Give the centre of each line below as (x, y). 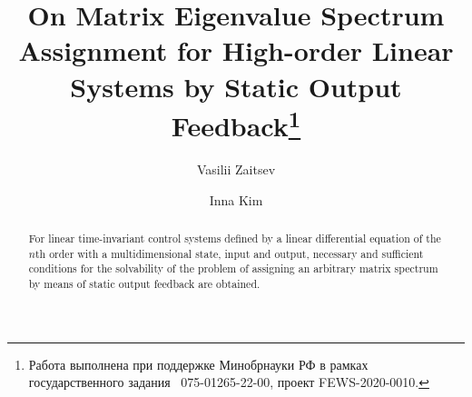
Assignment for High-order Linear (236, 50)
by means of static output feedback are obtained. (144, 283)
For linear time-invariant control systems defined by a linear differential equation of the (235, 238)
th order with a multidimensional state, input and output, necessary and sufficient (229, 253)
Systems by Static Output (236, 86)
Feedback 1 (236, 124)
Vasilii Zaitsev (236, 169)
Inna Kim (236, 199)
